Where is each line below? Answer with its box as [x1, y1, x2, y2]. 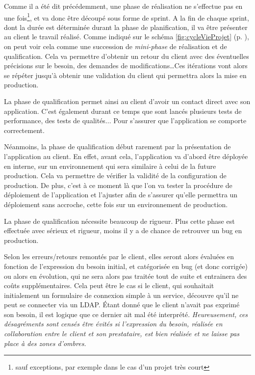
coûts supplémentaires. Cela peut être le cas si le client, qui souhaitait [4, 280, 214, 291]
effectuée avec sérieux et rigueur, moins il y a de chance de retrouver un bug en [4, 225, 242, 236]
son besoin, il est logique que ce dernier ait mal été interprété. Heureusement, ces [4, 309, 248, 319]
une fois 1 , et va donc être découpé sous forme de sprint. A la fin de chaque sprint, [4, 11, 249, 23]
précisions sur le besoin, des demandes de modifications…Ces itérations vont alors [4, 60, 248, 71]
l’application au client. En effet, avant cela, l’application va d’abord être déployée [4, 151, 248, 161]
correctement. [4, 125, 45, 135]
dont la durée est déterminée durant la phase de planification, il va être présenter [4, 22, 248, 32]
